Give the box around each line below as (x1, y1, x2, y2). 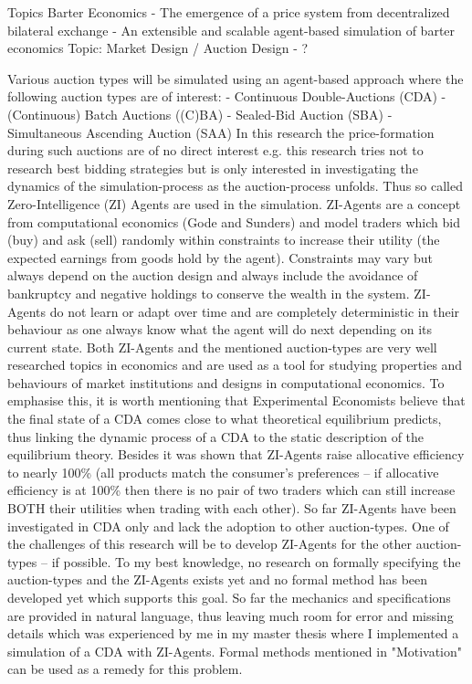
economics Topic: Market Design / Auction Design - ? (7, 38, 309, 58)
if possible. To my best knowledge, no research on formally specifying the (51, 552, 461, 571)
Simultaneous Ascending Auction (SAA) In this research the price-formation (7, 122, 435, 142)
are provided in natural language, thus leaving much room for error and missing (7, 605, 454, 625)
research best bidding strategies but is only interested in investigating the (7, 158, 418, 177)
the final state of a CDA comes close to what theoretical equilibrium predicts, (7, 409, 442, 428)
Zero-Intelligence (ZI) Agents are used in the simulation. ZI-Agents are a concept (7, 194, 461, 213)
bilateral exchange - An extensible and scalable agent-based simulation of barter (7, 20, 456, 39)
